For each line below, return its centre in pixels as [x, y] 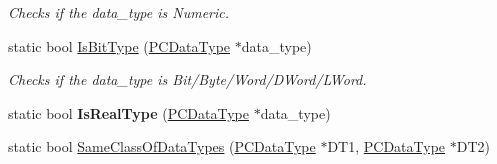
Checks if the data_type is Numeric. [119, 12]
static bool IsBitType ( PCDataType [119, 45]
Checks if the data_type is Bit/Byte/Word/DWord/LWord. [187, 79]
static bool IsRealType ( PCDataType [128, 112]
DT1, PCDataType [386, 146]
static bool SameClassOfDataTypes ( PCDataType [162, 146]
